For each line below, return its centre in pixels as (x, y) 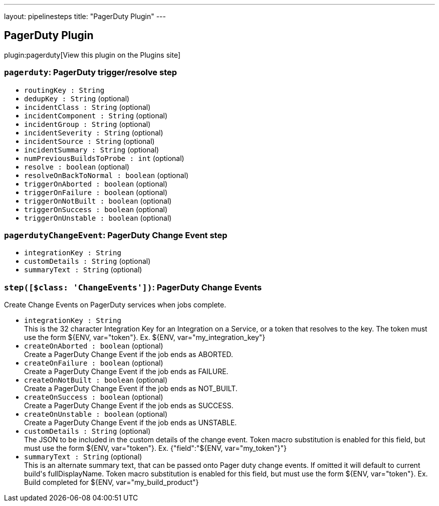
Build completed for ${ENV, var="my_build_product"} (112, 482)
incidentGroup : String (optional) (87, 124)
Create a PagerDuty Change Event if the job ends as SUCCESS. (129, 406)
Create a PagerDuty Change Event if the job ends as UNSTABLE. (131, 423)
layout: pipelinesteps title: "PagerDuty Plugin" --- (85, 16)
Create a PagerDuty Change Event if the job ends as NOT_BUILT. (131, 389)
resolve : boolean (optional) (77, 166)
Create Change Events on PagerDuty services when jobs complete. (115, 305)
